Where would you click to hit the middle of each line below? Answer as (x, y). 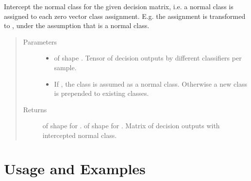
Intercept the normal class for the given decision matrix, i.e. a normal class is (119, 6)
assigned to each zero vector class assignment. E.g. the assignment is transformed (125, 16)
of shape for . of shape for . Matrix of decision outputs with (131, 126)
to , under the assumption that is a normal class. (77, 25)
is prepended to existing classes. (101, 93)
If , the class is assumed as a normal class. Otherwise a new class (151, 83)
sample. (65, 67)
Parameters (40, 41)
